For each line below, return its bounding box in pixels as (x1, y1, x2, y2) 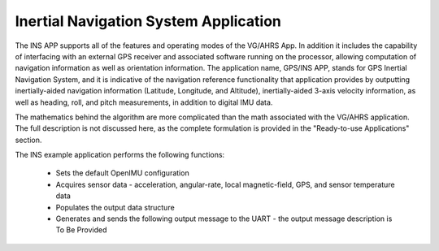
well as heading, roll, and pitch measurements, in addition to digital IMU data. (15, 97, 273, 107)
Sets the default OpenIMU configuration (55, 168, 190, 178)
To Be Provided (55, 225, 107, 235)
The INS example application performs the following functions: (15, 150, 225, 160)
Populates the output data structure (55, 202, 175, 212)
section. (15, 135, 42, 145)
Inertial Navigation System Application (15, 12, 282, 30)
